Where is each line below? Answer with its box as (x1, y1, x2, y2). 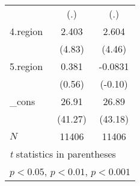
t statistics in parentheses (10, 147, 116, 161)
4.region (10, 24, 43, 38)
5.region (10, 59, 43, 73)
